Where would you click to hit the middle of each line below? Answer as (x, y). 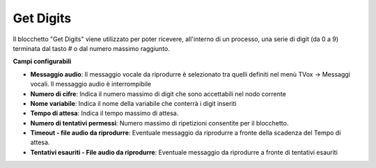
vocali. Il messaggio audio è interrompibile (91, 84)
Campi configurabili (42, 61)
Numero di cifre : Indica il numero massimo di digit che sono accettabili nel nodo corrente (158, 93)
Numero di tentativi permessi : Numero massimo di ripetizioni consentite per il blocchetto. (159, 123)
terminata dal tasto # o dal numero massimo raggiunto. (92, 48)
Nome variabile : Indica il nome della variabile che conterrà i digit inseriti (133, 103)
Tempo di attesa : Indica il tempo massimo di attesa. (104, 113)
